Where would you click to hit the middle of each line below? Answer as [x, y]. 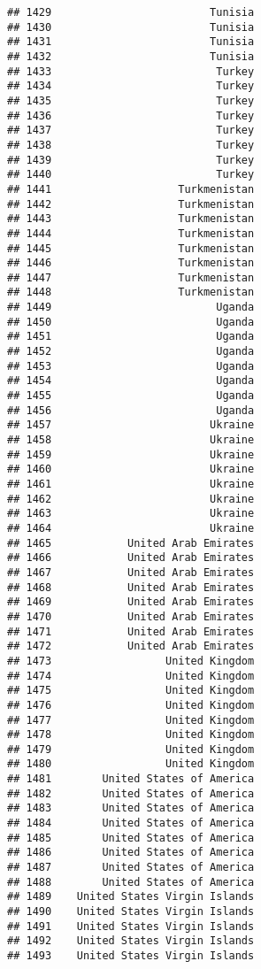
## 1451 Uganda [131, 337]
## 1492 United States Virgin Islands [131, 941]
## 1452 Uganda [131, 352]
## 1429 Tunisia [131, 12]
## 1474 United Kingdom [131, 676]
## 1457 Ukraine [131, 425]
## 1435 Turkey [131, 100]
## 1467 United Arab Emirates [131, 572]
